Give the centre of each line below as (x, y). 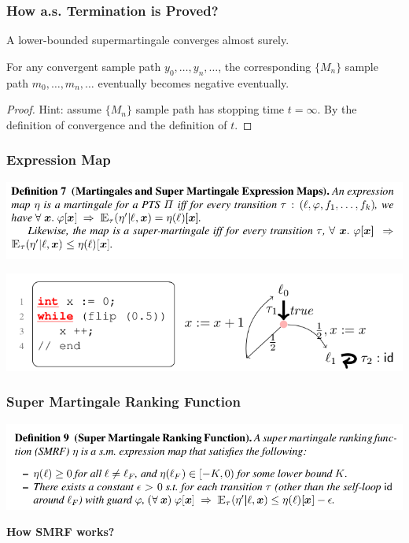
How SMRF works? (61, 532)
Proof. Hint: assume (54, 109)
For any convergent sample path (84, 66)
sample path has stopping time (210, 109)
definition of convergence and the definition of (117, 124)
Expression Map (59, 160)
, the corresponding (265, 66)
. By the (337, 109)
